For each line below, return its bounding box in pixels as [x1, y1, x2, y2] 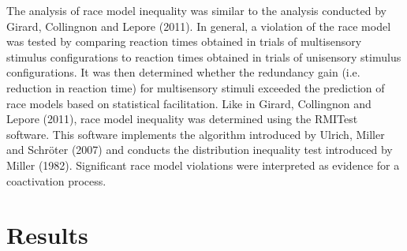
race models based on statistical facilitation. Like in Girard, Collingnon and [6, 95, 372, 111]
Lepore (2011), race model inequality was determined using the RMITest [6, 111, 358, 127]
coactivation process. [6, 172, 106, 189]
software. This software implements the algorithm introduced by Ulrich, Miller [6, 126, 385, 142]
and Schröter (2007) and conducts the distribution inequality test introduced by [6, 141, 393, 158]
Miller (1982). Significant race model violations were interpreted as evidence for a [6, 156, 400, 173]
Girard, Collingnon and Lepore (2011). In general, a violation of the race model [6, 17, 391, 34]
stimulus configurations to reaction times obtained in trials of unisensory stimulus [6, 48, 401, 65]
